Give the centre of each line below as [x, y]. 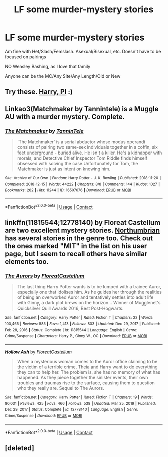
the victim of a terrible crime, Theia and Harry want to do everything [88, 367]
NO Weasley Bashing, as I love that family [48, 66]
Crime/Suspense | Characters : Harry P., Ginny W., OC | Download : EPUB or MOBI [76, 336]
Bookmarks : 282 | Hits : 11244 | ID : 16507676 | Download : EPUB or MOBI [68, 190]
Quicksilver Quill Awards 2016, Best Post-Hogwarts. [70, 308]
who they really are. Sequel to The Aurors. [61, 388]
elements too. [27, 262]
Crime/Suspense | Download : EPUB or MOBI [44, 416]
